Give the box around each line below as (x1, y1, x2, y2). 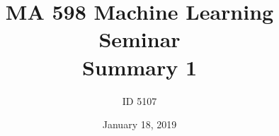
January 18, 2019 (102, 117, 177, 132)
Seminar (98, 25, 181, 54)
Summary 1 (81, 52, 198, 81)
